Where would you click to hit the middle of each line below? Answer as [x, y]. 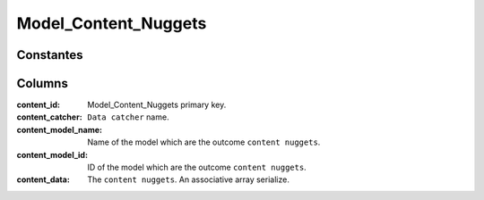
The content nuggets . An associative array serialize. [189, 179]
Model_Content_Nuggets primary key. [157, 105]
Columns [43, 83]
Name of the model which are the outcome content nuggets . [204, 142]
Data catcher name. [128, 117]
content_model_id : [52, 154]
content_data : [43, 179]
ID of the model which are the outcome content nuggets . [197, 167]
